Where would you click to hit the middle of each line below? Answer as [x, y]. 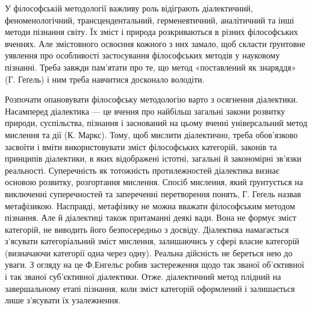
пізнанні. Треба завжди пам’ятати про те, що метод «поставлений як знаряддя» [151, 67]
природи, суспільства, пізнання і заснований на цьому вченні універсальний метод [156, 123]
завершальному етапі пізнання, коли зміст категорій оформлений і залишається [150, 288]
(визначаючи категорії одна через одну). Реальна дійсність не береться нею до [149, 252]
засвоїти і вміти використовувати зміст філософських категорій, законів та [141, 146]
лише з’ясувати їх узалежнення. [63, 300]
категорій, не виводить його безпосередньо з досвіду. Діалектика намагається [147, 229]
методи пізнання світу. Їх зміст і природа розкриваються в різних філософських [151, 32]
